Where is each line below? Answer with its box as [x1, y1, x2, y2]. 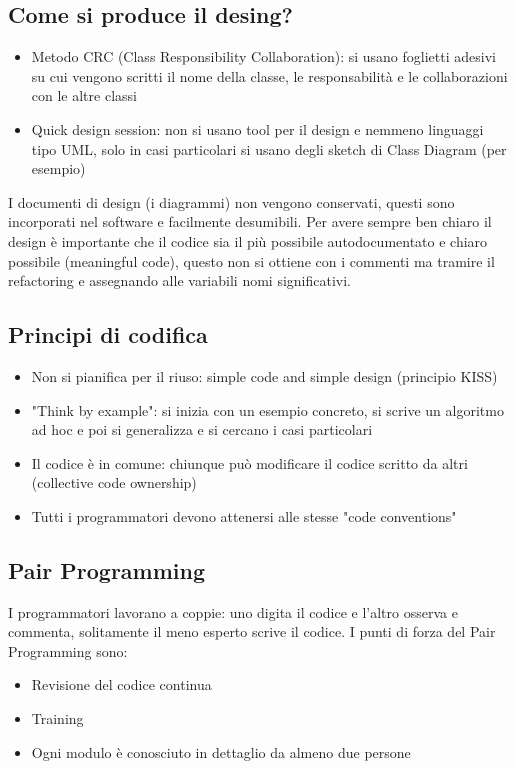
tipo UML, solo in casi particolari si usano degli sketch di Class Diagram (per [31, 138, 507, 159]
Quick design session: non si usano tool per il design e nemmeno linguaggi [31, 118, 484, 139]
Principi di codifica [8, 319, 208, 350]
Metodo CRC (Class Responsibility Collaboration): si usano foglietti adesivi [31, 46, 496, 67]
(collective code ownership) [31, 472, 197, 493]
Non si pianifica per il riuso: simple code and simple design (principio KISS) [31, 365, 498, 386]
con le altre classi [31, 85, 137, 106]
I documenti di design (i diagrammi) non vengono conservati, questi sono [8, 191, 455, 212]
